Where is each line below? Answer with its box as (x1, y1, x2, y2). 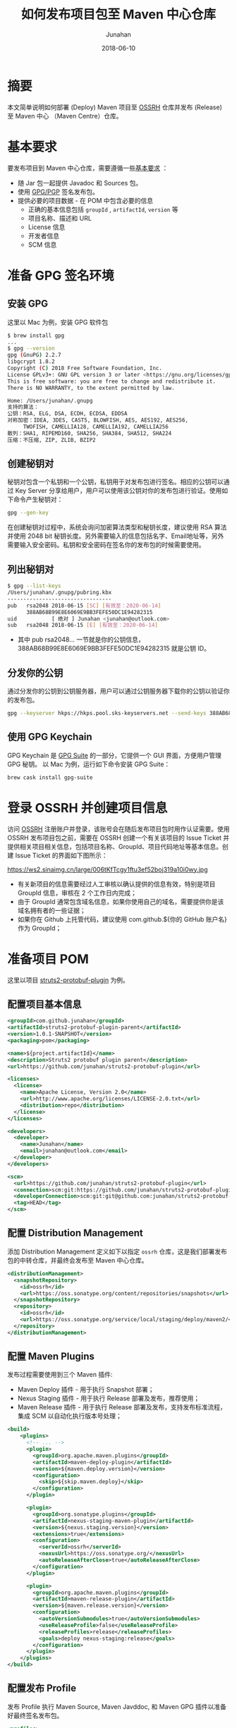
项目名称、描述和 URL (28, 214, 92, 222)
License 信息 (28, 223, 66, 231)
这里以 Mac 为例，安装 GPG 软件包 (7, 318, 109, 326)
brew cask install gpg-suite (7, 773, 93, 781)
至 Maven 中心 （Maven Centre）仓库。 (7, 111, 123, 120)
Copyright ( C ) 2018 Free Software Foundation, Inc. (7, 364, 162, 372)
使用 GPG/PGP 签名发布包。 (17, 188, 99, 196)
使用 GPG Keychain (7, 731, 93, 743)
